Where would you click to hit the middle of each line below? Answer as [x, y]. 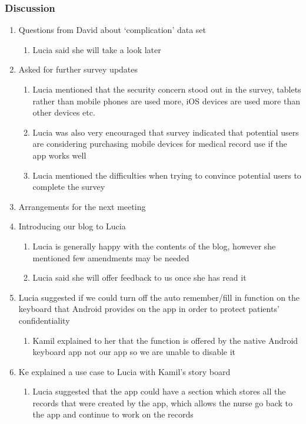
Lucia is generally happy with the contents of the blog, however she [154, 246]
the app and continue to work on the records [113, 414]
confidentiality [44, 320]
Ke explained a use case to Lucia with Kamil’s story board [124, 371]
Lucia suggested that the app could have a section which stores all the [159, 391]
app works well [59, 155]
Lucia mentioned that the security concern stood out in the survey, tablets [167, 89]
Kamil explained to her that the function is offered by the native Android [165, 340]
